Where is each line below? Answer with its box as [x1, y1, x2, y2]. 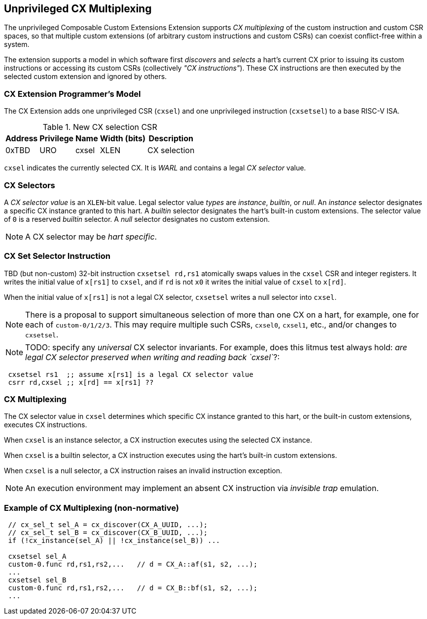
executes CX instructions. [4, 420, 87, 429]
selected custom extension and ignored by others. [4, 72, 167, 81]
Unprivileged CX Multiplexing [4, 2, 152, 15]
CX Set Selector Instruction [4, 251, 110, 261]
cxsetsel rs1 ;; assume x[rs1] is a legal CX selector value [8, 370, 253, 378]
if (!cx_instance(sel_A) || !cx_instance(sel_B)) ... [8, 536, 220, 545]
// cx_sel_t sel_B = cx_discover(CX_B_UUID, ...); [8, 529, 208, 537]
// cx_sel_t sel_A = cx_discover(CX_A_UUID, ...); [8, 521, 208, 529]
